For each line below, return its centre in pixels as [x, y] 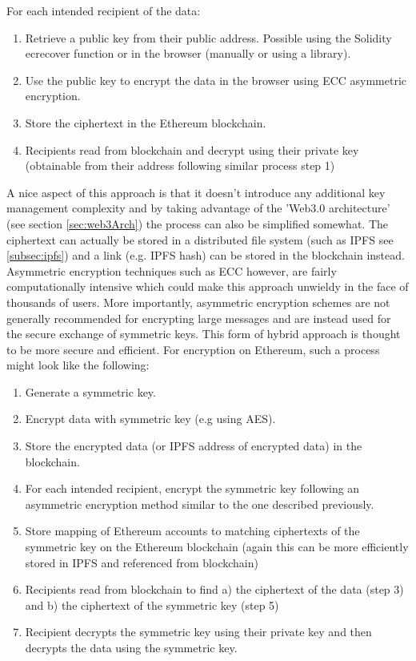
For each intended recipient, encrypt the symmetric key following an [192, 488]
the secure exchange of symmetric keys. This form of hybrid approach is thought [204, 334]
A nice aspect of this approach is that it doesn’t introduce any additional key [196, 192]
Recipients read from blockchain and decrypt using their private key [192, 149]
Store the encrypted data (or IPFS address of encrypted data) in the [194, 446]
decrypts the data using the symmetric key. [131, 647]
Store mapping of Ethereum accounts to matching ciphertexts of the [192, 531]
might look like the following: [78, 365]
